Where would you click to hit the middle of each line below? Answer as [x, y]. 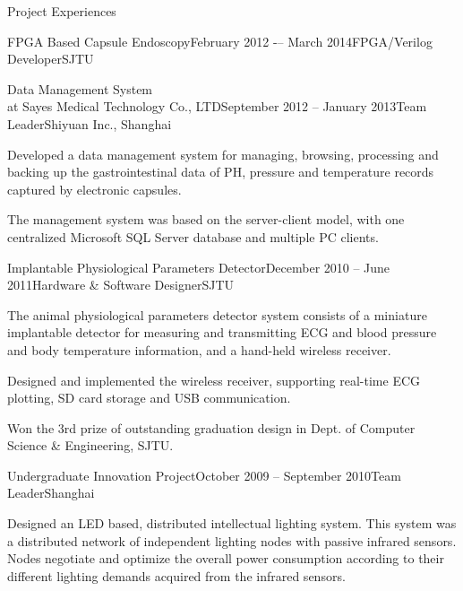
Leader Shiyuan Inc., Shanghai [90, 123]
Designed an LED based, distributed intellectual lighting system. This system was [232, 523]
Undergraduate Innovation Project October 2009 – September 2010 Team [204, 475]
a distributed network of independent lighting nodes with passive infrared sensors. [232, 540]
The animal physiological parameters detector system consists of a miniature [217, 314]
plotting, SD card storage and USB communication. [149, 398]
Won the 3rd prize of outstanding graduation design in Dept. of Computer [211, 427]
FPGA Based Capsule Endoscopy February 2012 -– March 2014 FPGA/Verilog [220, 41]
